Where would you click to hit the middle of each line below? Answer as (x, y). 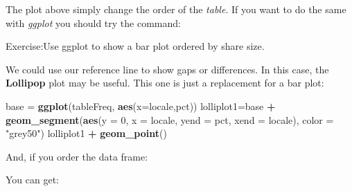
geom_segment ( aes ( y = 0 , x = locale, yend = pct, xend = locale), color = (170, 119)
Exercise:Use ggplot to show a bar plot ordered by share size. (135, 46)
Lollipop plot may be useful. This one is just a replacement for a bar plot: (165, 83)
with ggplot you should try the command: (93, 22)
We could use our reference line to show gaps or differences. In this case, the (167, 69)
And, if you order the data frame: (77, 156)
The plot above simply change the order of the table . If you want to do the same (176, 9)
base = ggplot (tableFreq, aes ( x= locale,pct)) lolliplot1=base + (141, 106)
